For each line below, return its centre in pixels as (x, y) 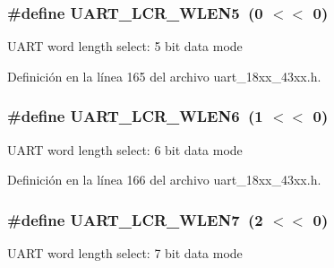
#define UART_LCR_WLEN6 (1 (135, 116)
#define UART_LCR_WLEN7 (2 (135, 219)
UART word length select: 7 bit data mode (125, 253)
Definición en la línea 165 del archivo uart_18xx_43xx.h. (164, 76)
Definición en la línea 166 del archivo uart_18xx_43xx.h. (164, 180)
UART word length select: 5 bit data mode (125, 46)
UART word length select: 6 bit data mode (125, 149)
